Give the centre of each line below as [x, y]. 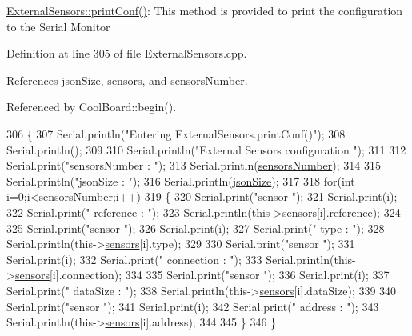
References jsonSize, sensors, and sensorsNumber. [127, 80]
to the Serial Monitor [58, 26]
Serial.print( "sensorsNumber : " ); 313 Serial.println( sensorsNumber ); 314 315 [194, 165]
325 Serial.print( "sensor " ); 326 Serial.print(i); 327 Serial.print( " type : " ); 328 [196, 228]
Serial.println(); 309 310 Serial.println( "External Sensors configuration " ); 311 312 [206, 149]
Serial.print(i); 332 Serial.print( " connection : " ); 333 [134, 259]
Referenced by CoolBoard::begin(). [92, 107]
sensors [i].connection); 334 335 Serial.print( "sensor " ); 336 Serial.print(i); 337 [202, 275]
